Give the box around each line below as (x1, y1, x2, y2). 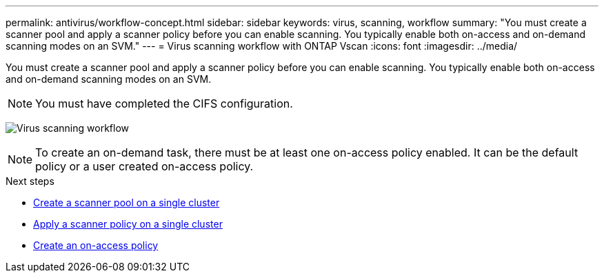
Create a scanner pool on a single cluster (33, 197, 220, 208)
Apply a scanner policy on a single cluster (33, 218, 223, 230)
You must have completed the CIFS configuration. (35, 97, 293, 110)
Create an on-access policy (33, 239, 159, 251)
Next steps (6, 175, 54, 187)
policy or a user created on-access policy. (35, 159, 254, 173)
